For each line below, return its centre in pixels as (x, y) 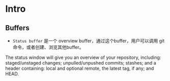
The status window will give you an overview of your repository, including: (83, 57)
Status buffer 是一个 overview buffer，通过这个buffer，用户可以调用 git (89, 41)
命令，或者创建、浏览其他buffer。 (48, 47)
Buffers (17, 28)
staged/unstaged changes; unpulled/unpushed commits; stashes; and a (81, 63)
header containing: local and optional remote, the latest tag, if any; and (80, 68)
